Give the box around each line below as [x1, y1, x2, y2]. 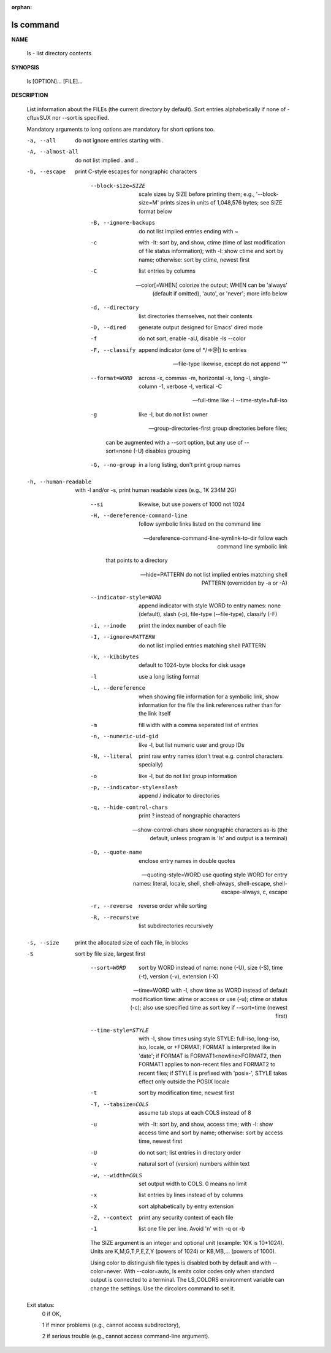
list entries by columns [139, 267, 196, 275]
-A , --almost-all [26, 148, 79, 155]
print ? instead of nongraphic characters [139, 812, 240, 819]
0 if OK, [42, 1310, 61, 1317]
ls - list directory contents [26, 50, 92, 57]
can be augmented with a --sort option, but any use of [105, 439, 243, 446]
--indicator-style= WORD [90, 593, 162, 601]
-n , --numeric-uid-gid [90, 733, 159, 740]
